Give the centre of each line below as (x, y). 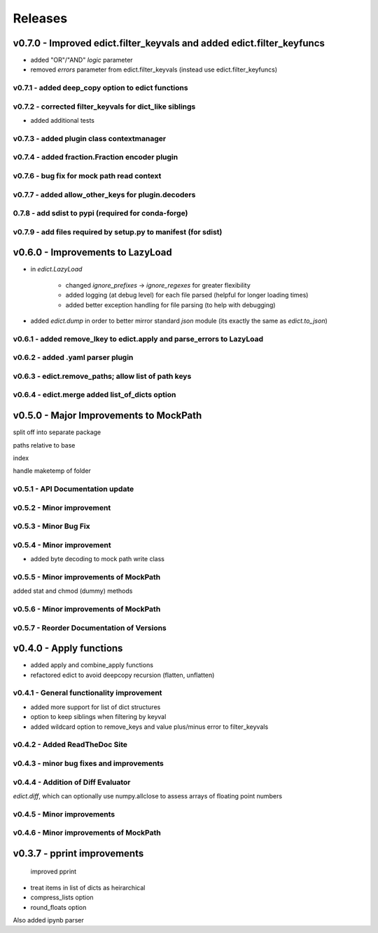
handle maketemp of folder (52, 471)
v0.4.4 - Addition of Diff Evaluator (72, 782)
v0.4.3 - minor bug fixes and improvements (88, 763)
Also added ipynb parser (48, 920)
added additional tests (62, 121)
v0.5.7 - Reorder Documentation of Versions (90, 628)
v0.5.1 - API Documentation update (73, 489)
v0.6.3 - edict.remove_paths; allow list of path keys (102, 376)
